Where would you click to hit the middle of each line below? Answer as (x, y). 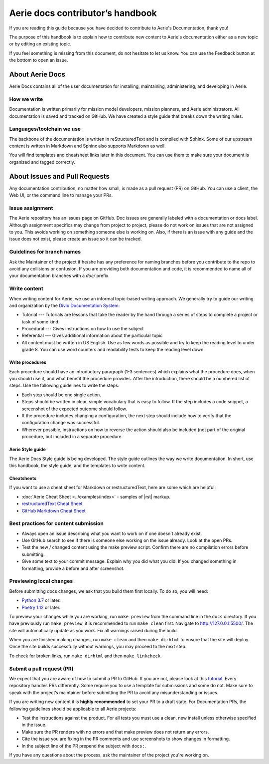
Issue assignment (31, 208)
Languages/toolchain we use (45, 129)
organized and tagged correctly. (42, 162)
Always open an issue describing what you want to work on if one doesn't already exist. (112, 533)
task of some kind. (41, 321)
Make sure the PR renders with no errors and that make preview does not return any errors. (115, 732)
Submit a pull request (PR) (42, 669)
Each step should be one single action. (62, 395)
